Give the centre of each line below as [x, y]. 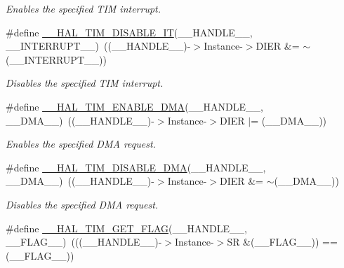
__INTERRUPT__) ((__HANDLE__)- [98, 46]
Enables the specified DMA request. [81, 144]
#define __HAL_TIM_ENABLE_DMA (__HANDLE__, [134, 106]
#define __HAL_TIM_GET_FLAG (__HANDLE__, [126, 228]
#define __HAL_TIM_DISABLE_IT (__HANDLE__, [129, 32]
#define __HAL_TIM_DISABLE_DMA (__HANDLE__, [136, 167]
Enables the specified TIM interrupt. [84, 8]
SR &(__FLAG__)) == [282, 242]
